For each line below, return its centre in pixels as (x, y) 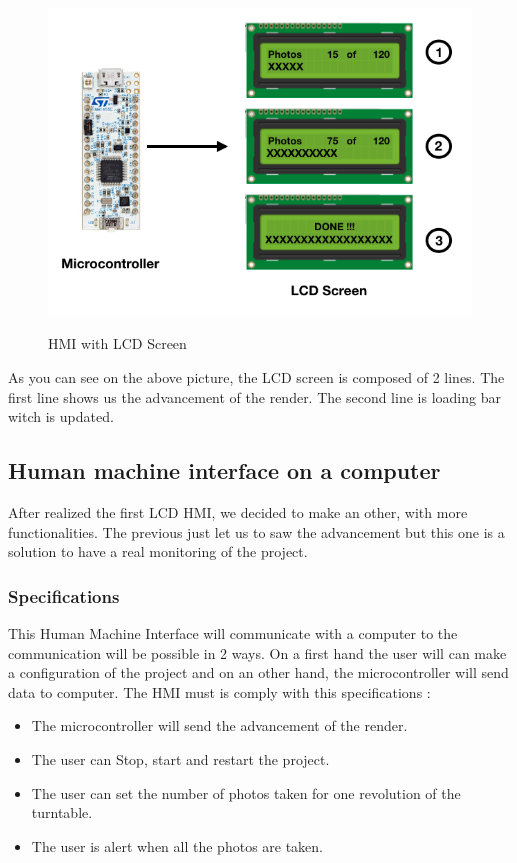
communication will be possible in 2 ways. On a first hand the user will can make (257, 652)
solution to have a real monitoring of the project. (158, 551)
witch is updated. (61, 416)
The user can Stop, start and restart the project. (180, 758)
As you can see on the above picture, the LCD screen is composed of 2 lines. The (256, 376)
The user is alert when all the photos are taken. (177, 845)
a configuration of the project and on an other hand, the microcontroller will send (258, 672)
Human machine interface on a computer (224, 470)
